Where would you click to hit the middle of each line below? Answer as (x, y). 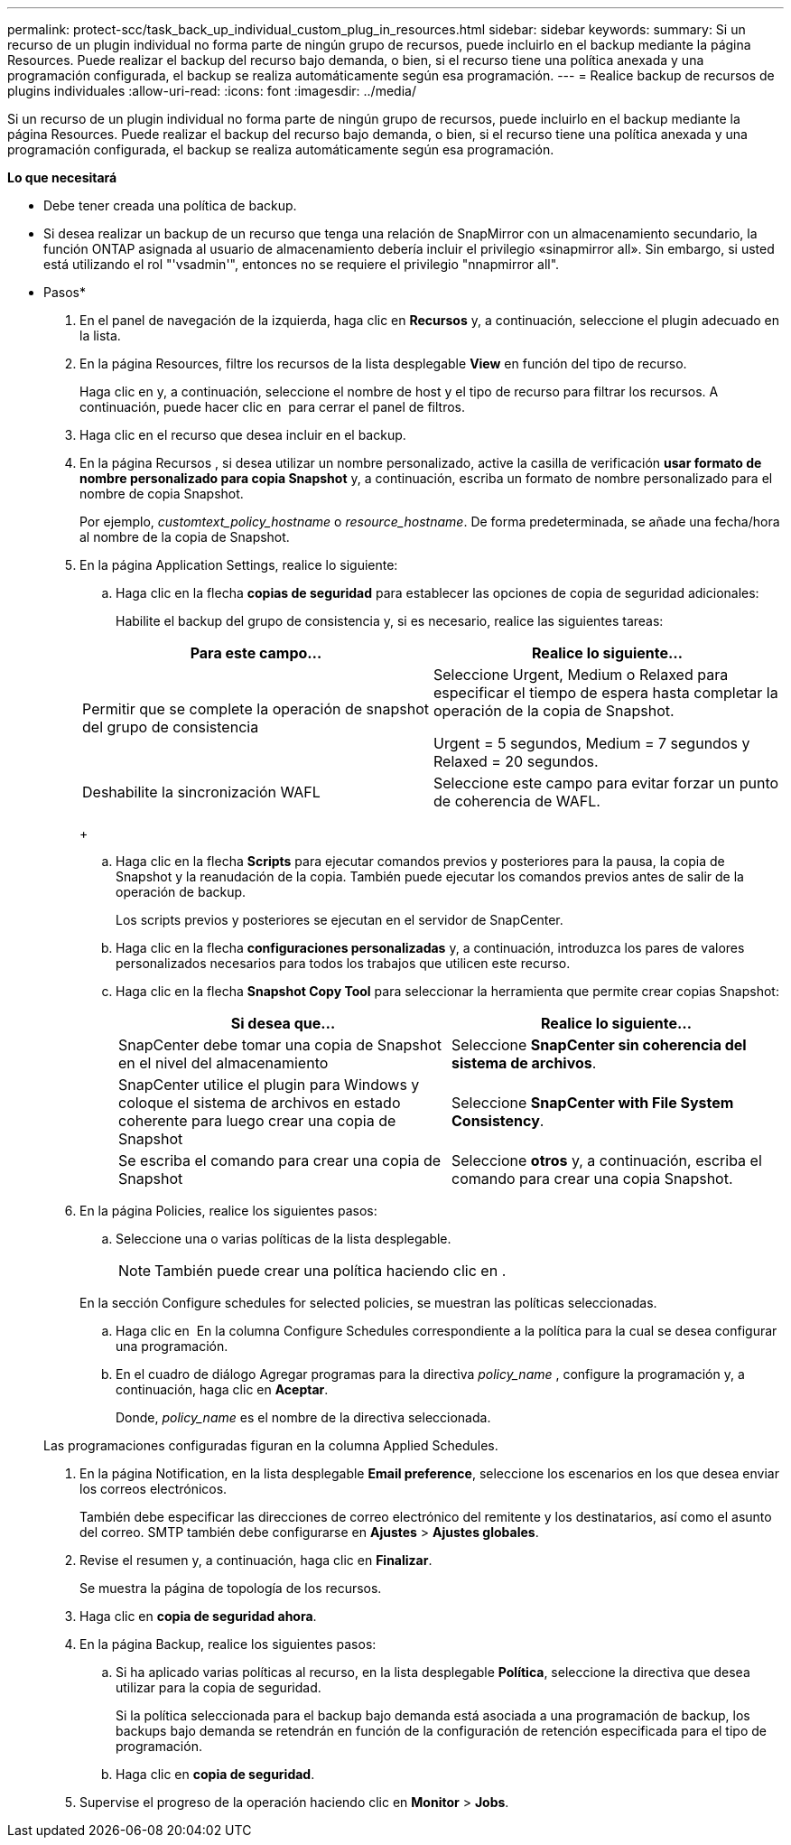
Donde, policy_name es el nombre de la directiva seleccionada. (303, 1417)
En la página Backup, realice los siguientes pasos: (228, 1644)
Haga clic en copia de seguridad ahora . (198, 1616)
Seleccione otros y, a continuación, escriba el (607, 1160)
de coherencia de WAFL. (517, 801)
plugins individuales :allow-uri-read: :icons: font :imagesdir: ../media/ (212, 91)
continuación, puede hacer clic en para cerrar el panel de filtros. (273, 407)
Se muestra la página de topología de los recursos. (231, 1588)
